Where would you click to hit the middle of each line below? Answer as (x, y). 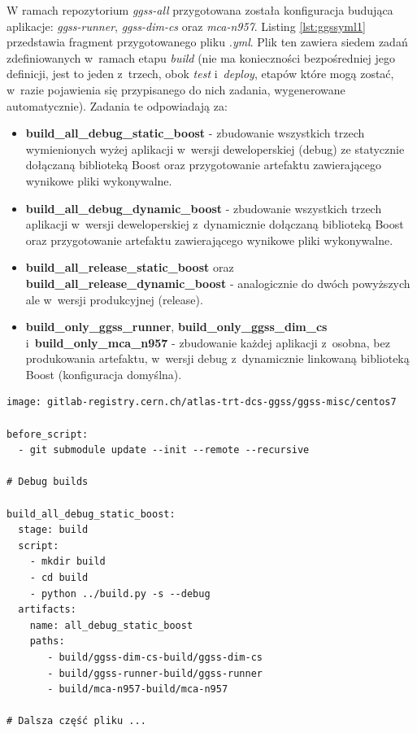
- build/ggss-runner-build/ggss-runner (155, 673)
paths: (47, 641)
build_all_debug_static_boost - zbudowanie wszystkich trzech (195, 133)
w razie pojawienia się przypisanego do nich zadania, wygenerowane (176, 89)
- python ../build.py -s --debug (120, 593)
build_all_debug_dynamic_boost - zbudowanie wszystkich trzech (204, 208)
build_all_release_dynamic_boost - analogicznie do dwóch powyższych (218, 283)
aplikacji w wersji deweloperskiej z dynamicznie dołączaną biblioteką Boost (215, 224)
